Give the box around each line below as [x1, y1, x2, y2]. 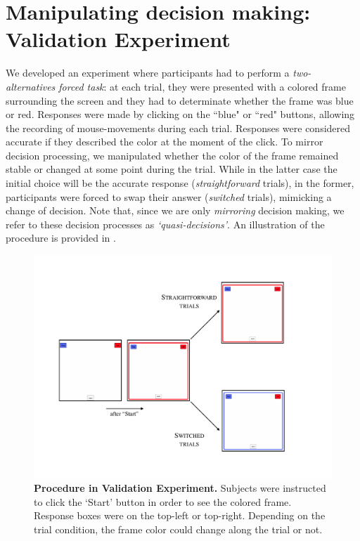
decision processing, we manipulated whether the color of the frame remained [6, 148, 339, 162]
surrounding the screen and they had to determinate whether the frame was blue [6, 93, 354, 107]
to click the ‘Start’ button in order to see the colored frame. [34, 494, 292, 509]
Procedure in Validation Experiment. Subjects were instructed [34, 481, 326, 495]
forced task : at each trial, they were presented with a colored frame [58, 79, 346, 93]
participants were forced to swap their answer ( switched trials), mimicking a [6, 189, 332, 204]
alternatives [6, 79, 56, 93]
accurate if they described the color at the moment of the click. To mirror [6, 134, 323, 149]
